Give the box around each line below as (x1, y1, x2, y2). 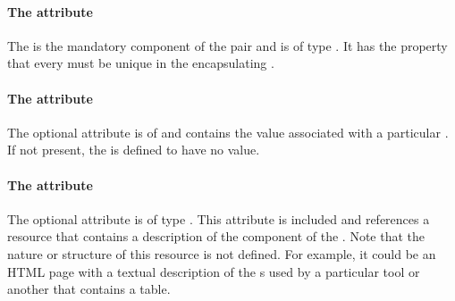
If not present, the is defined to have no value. (7, 140, 260, 159)
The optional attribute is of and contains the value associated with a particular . (7, 122, 449, 141)
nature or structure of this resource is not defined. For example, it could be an (7, 244, 436, 263)
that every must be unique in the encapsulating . (7, 54, 274, 72)
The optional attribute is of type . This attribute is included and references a (7, 209, 430, 228)
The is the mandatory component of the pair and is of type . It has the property (7, 36, 448, 54)
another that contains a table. (7, 280, 171, 298)
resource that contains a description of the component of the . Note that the (7, 227, 425, 246)
